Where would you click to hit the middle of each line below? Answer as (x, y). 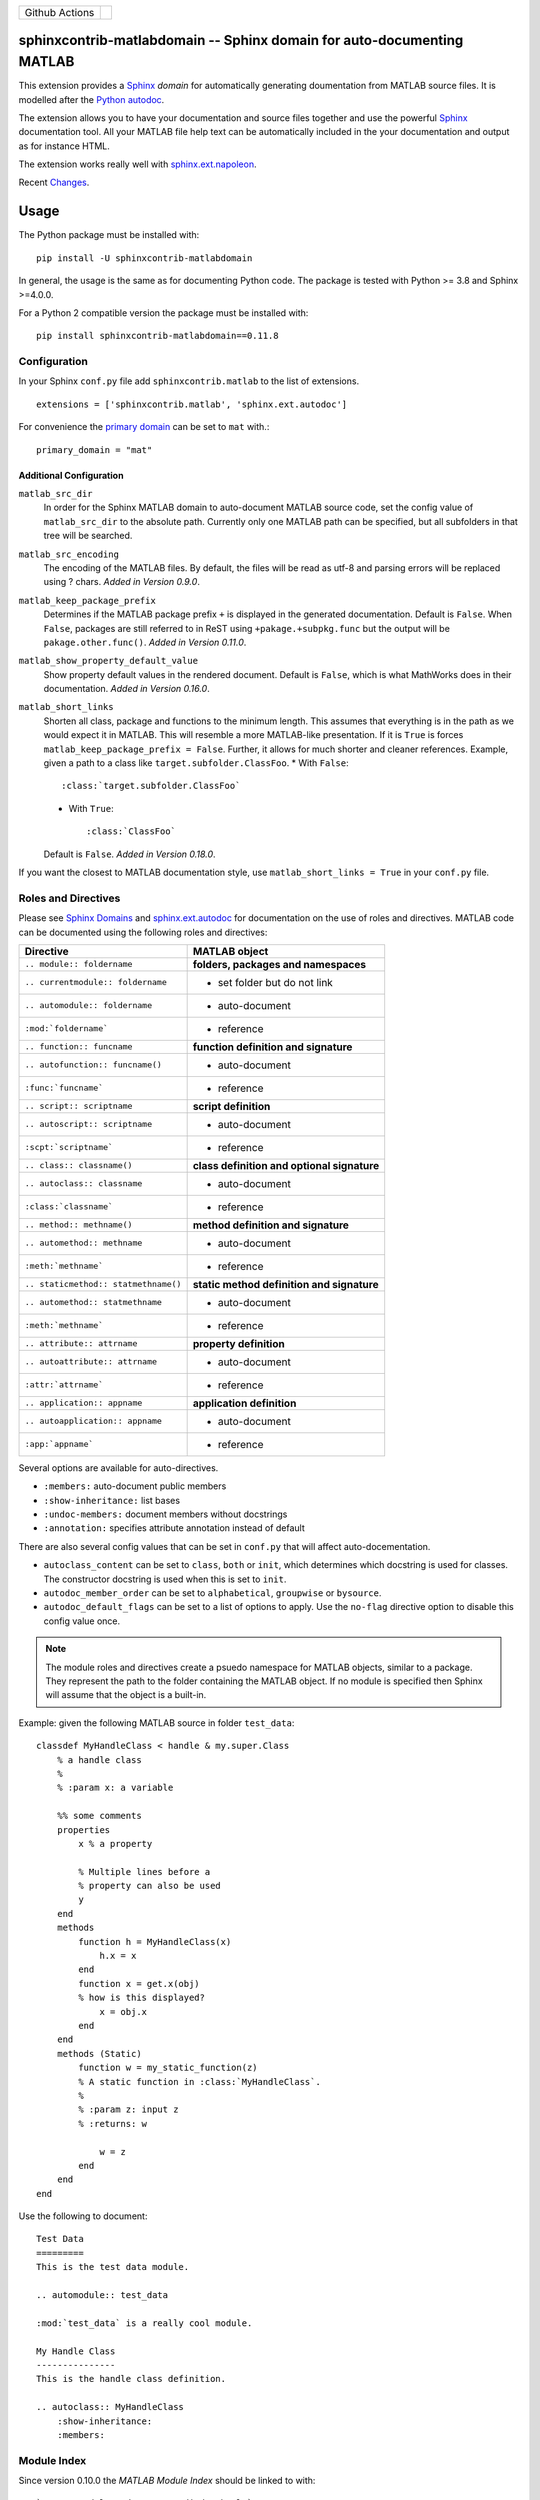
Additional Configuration (71, 475)
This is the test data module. (113, 2267)
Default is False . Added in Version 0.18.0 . (129, 854)
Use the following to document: (83, 2216)
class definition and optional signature (286, 1165)
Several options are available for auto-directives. (118, 1467)
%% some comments (99, 1816)
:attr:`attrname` (64, 1385)
